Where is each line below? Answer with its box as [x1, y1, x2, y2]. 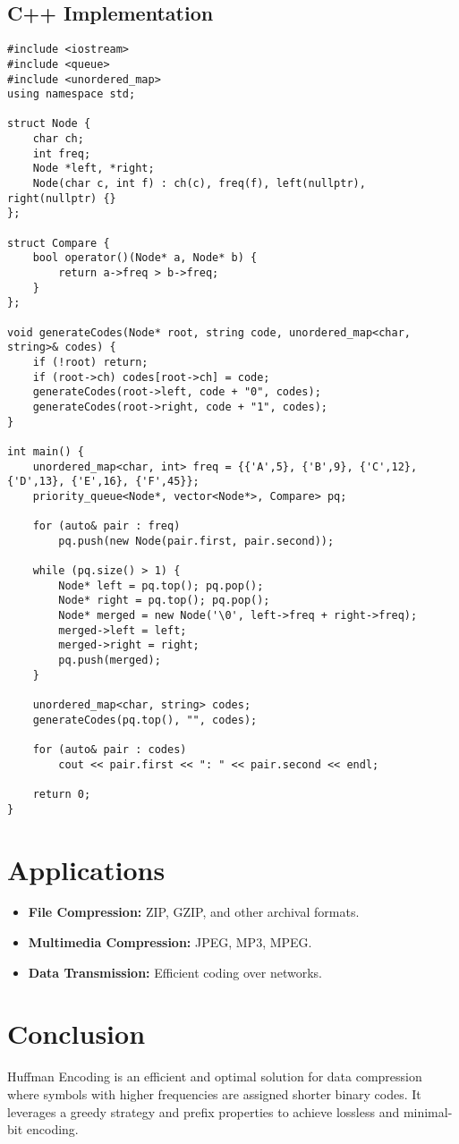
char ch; [32, 132, 84, 146]
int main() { [7, 445, 84, 458]
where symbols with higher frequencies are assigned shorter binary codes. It [7, 1084, 421, 1103]
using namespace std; [7, 88, 136, 101]
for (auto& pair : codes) [32, 743, 187, 757]
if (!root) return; [32, 355, 149, 369]
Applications [7, 851, 166, 887]
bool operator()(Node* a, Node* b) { [32, 251, 258, 265]
